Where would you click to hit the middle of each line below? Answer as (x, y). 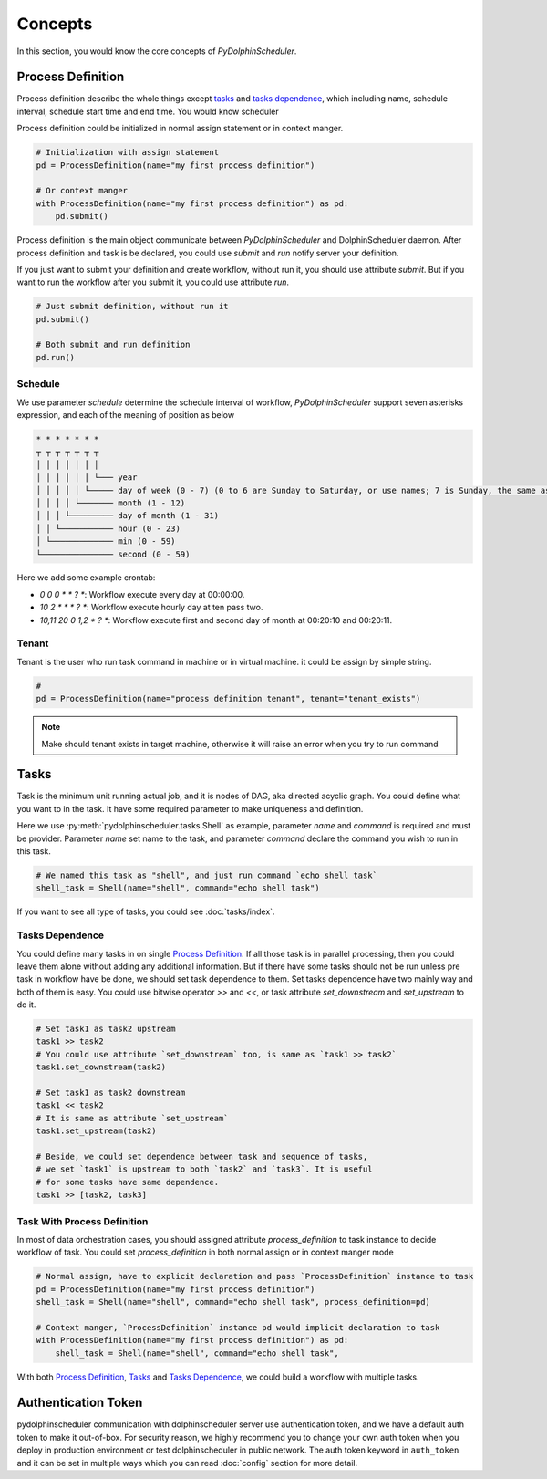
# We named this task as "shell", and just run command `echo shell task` (207, 875)
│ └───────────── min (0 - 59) (106, 542)
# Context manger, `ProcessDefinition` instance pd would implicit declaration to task (238, 1327)
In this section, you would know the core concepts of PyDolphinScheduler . (157, 51)
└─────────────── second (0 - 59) (113, 554)
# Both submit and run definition (113, 345)
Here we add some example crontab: (86, 578)
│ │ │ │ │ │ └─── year (87, 478)
